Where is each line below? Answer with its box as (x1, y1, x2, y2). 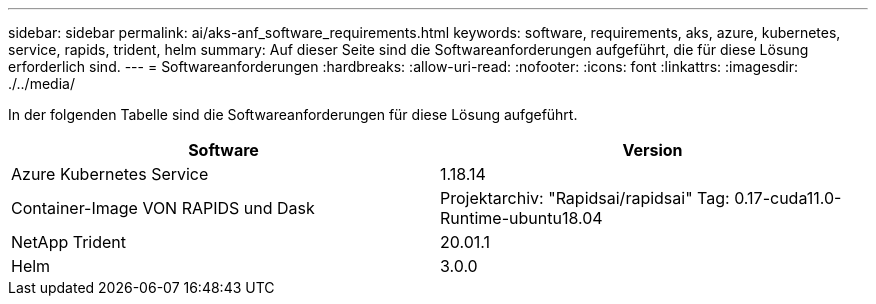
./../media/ (8, 75, 75, 92)
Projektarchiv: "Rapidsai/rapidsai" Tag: (440, 188, 730, 208)
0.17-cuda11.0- (734, 188, 842, 208)
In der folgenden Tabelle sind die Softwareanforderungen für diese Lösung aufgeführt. (8, 106, 578, 123)
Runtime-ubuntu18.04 (440, 208, 603, 228)
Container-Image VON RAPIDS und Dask (11, 198, 315, 218)
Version (622, 140, 683, 160)
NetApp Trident (11, 232, 127, 252)
